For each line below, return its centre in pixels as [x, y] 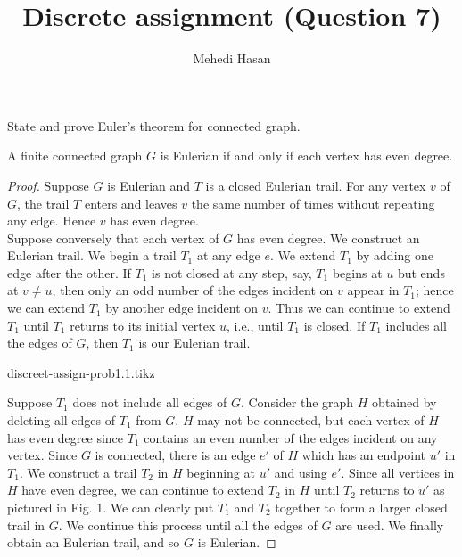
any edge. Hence [52, 221]
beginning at [221, 472]
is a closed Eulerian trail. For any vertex [316, 185]
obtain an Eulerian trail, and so [94, 542]
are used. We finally [390, 524]
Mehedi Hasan [232, 58]
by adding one [395, 255]
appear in [373, 290]
